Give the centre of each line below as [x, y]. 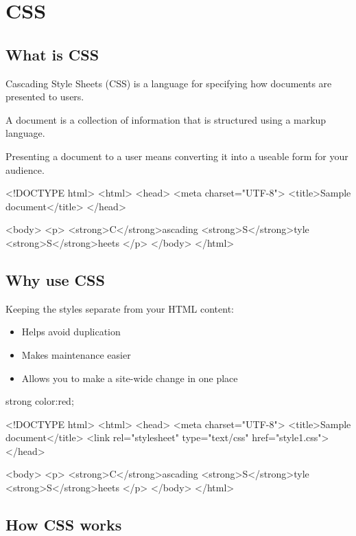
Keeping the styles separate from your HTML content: [120, 308]
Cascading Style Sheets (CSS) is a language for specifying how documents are [169, 83]
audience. [25, 169]
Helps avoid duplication [71, 332]
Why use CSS [55, 279]
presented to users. [45, 97]
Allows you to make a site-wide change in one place [130, 378]
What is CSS [52, 54]
